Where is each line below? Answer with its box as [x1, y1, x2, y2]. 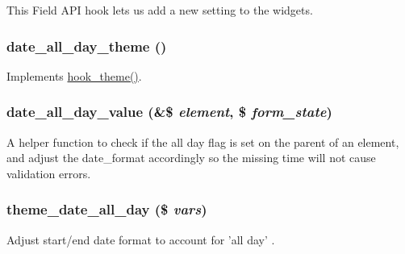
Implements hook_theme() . [6, 67, 142, 84]
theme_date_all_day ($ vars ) [6, 199, 207, 219]
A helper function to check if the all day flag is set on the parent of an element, [6, 133, 399, 150]
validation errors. [6, 164, 91, 181]
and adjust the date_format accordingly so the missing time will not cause [6, 149, 376, 166]
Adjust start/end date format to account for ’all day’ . [6, 231, 275, 248]
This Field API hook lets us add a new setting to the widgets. [6, 2, 313, 18]
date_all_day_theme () [6, 35, 167, 56]
